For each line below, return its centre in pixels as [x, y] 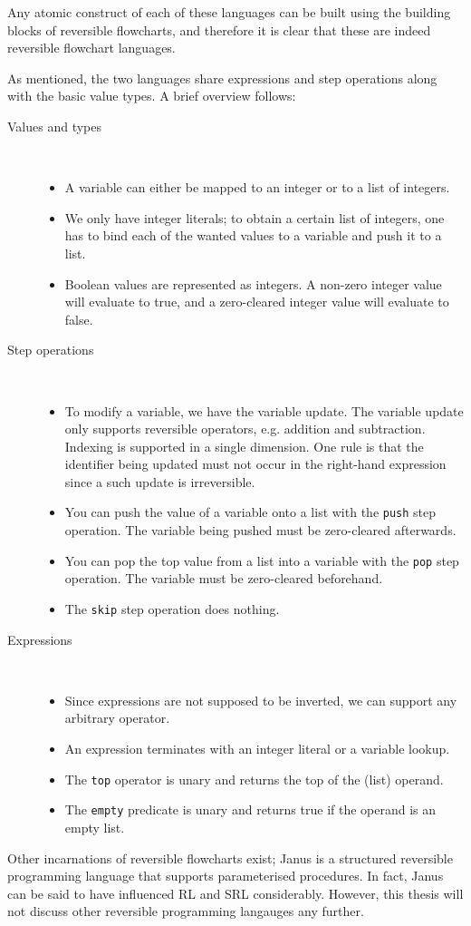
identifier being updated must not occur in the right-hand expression [255, 464]
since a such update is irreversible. [160, 481]
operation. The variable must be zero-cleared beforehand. [224, 578]
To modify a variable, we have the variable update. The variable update [264, 410]
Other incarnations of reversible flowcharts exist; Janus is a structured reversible [230, 858]
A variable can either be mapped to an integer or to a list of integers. [257, 187]
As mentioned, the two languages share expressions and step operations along [222, 78]
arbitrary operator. [117, 718]
